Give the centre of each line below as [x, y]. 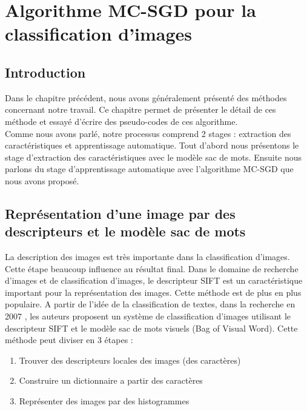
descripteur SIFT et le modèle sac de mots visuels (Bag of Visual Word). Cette [151, 328]
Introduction [45, 72]
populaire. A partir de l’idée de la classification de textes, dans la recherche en [150, 304]
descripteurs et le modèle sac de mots [125, 231]
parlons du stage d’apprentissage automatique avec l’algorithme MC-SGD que [149, 169]
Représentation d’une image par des [120, 213]
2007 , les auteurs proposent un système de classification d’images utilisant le [148, 316]
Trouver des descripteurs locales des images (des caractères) [130, 360]
